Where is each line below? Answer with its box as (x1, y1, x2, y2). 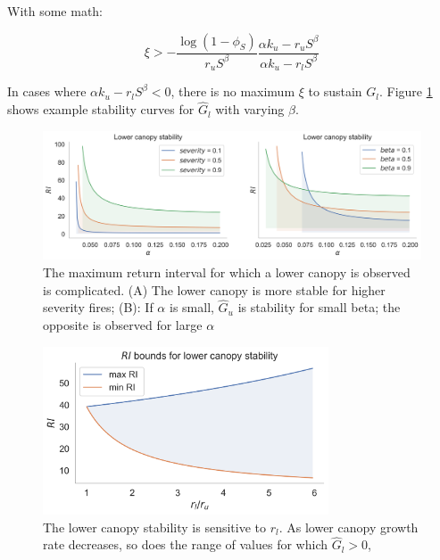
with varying (215, 100, 285, 119)
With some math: (7, 2, 104, 20)
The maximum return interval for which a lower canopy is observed (43, 262, 411, 281)
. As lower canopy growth (278, 517, 419, 536)
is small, (169, 298, 214, 317)
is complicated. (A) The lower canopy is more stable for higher (43, 280, 386, 299)
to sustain (308, 82, 362, 101)
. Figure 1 (378, 82, 433, 101)
